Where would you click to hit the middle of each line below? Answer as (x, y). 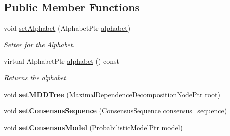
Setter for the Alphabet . (39, 44)
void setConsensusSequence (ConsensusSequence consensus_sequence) (115, 111)
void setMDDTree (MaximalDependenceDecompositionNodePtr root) (112, 94)
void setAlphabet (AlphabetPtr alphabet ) (67, 28)
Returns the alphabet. (36, 77)
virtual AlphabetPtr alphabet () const (62, 61)
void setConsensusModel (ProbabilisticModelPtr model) (93, 127)
